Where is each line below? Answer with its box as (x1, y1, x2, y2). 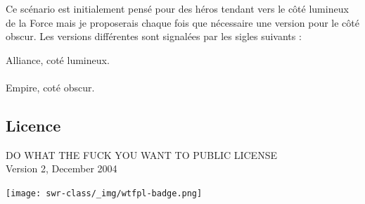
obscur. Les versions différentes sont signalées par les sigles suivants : (6, 29, 302, 44)
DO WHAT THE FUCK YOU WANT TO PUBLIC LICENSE (6, 147, 277, 162)
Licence (6, 114, 61, 136)
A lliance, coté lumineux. (6, 52, 110, 67)
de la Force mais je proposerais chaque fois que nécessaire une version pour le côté (6, 15, 359, 30)
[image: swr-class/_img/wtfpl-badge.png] (6, 188, 203, 198)
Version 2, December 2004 (6, 161, 117, 176)
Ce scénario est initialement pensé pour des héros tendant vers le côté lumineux (6, 1, 349, 15)
